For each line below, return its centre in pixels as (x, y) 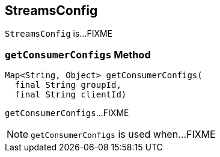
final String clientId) (71, 95)
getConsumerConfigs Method (78, 54)
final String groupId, (68, 85)
